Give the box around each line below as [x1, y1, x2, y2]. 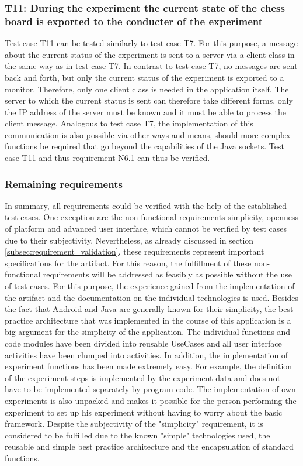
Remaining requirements [5, 176, 123, 191]
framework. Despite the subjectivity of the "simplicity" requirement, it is [5, 417, 263, 430]
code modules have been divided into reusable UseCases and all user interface [5, 337, 282, 349]
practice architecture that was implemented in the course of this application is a [5, 314, 291, 326]
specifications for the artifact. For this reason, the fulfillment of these [5, 256, 252, 269]
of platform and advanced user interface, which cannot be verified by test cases [5, 222, 287, 235]
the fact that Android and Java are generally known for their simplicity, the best [5, 303, 294, 315]
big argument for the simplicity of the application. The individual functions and [5, 325, 291, 338]
